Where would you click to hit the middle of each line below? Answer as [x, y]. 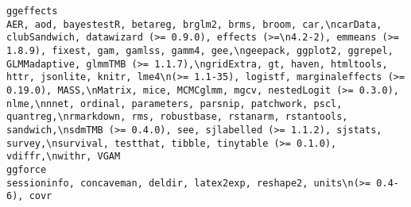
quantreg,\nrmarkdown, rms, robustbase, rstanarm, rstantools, [177, 117]
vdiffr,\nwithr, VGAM [64, 157]
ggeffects [32, 11]
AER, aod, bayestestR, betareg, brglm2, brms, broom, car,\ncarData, [194, 24]
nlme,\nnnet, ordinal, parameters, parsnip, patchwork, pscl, [174, 103]
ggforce [27, 169]
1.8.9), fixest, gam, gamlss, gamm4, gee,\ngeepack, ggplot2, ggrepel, [200, 50]
